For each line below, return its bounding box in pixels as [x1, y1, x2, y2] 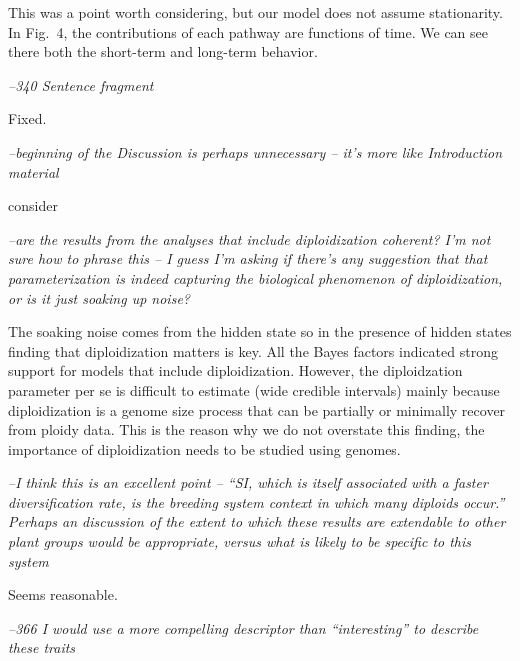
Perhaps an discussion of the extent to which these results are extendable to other [8, 511, 506, 532]
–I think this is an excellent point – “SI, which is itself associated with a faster [8, 472, 488, 493]
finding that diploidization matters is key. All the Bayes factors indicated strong [8, 340, 498, 361]
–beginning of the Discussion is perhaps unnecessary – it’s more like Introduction [8, 141, 503, 162]
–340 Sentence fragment [8, 74, 154, 95]
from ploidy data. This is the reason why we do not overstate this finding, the [8, 419, 485, 440]
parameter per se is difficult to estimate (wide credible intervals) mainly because [8, 379, 500, 400]
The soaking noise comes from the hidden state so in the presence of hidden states [8, 321, 512, 342]
